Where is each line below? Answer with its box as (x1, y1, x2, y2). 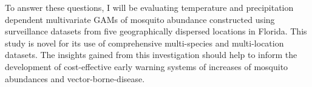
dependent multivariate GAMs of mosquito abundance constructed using (5, 13, 275, 25)
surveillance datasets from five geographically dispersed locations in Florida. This (5, 25, 307, 37)
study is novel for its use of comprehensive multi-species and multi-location (5, 36, 284, 49)
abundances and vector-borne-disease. (5, 72, 145, 85)
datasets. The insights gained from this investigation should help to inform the (5, 48, 297, 61)
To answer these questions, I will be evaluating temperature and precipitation (5, 1, 294, 13)
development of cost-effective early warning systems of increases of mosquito (5, 60, 288, 72)
